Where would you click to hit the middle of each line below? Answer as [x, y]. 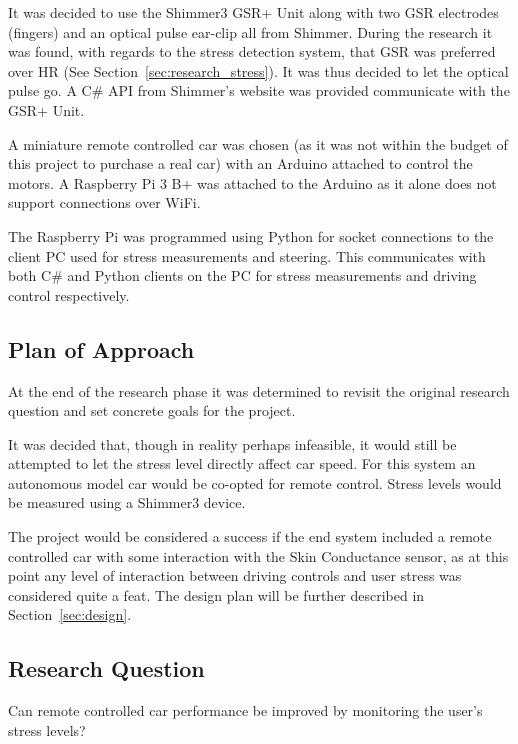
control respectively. [69, 294]
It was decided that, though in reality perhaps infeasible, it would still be [232, 443]
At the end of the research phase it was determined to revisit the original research [259, 390]
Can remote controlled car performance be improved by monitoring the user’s [245, 710]
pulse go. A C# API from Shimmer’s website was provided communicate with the [259, 90]
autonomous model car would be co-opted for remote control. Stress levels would [255, 482]
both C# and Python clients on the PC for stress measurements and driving [242, 275]
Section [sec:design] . [70, 614]
